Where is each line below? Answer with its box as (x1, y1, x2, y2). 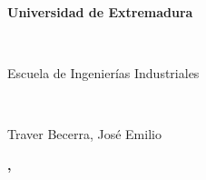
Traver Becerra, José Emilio (7, 125, 162, 144)
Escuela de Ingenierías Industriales (7, 64, 200, 83)
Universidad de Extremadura (7, 3, 193, 21)
